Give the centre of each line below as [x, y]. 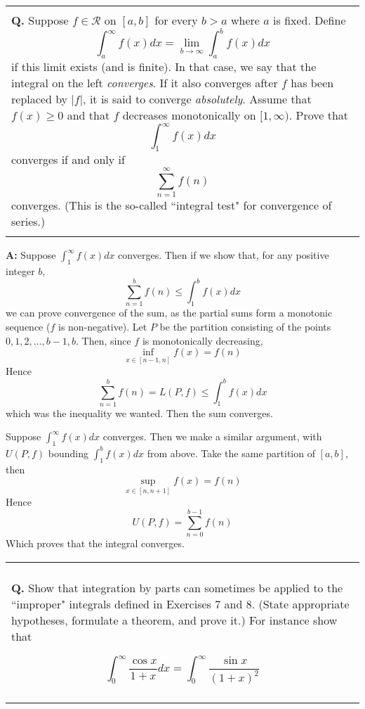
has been [312, 83]
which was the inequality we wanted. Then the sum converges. [139, 413]
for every [176, 20]
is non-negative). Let [102, 327]
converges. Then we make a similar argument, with [212, 436]
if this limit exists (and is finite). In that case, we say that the [164, 67]
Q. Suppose [40, 20]
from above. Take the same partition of [231, 453]
